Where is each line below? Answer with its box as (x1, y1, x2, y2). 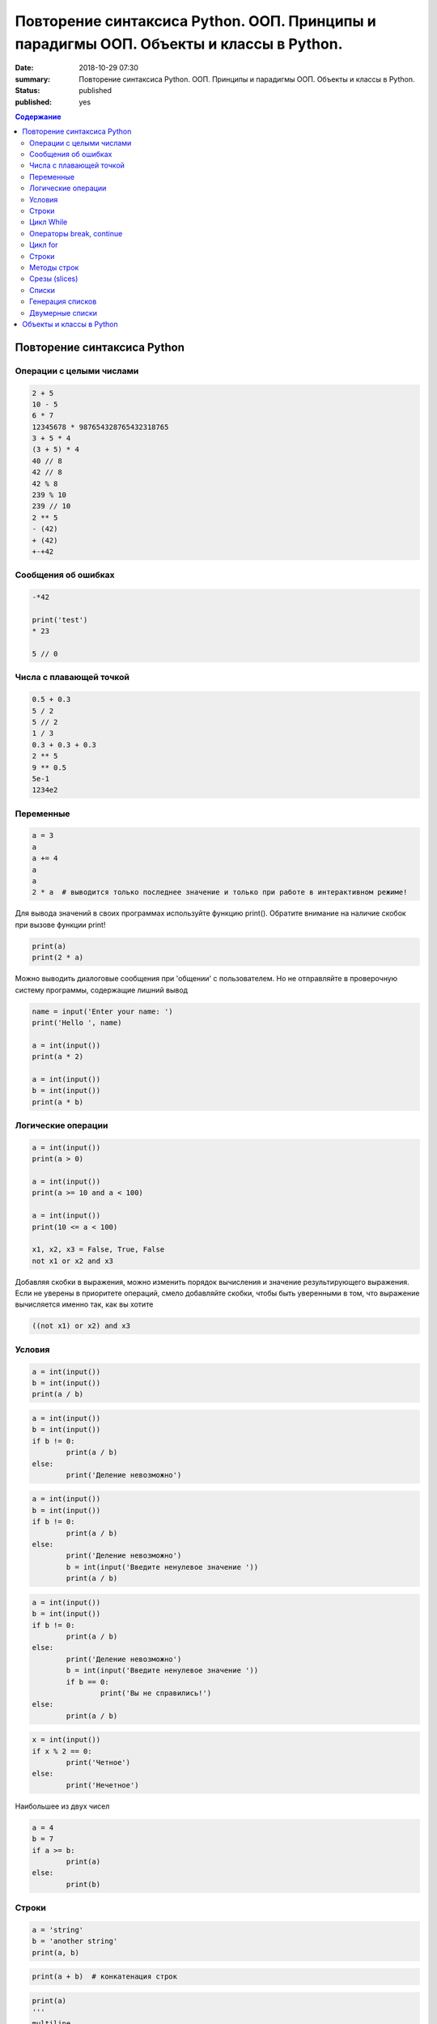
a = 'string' (32, 1925, 84, 1934)
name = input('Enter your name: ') (32, 1006, 173, 1016)
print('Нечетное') (66, 1780, 139, 1789)
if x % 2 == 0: (32, 1746, 92, 1756)
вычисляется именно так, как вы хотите (15, 1299, 154, 1309)
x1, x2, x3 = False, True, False (32, 1245, 165, 1254)
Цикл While (29, 217, 68, 227)
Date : (15, 63, 34, 73)
